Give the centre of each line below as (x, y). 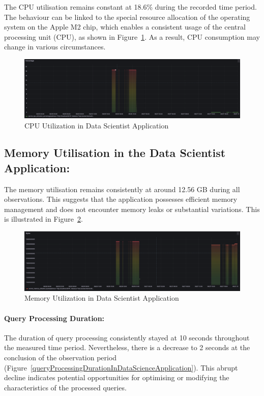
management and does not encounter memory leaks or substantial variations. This (132, 209)
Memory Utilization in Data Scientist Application (102, 298)
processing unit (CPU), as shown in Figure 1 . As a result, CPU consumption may (132, 36)
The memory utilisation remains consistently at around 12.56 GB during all (122, 189)
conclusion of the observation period (61, 357)
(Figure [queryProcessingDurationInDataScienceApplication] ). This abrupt (121, 367)
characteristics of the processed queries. (65, 387)
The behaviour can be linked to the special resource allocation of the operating (127, 17)
